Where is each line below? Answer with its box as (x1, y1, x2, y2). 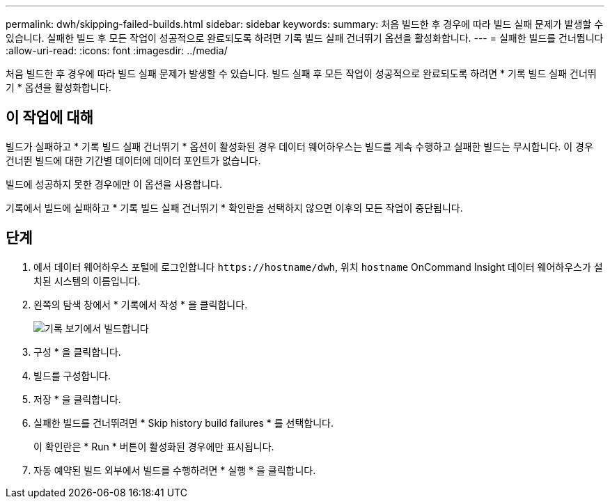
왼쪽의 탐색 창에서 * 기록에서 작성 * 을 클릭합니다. (33, 298, 248, 310)
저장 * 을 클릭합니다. (33, 393, 121, 405)
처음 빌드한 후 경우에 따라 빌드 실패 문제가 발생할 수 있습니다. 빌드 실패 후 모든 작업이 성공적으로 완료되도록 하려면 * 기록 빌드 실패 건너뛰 (6, 68, 597, 79)
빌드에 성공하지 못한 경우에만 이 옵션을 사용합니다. (6, 178, 223, 190)
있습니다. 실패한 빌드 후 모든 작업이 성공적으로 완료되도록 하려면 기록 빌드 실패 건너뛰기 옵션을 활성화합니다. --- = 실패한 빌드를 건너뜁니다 (6, 32, 604, 44)
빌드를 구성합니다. (33, 369, 111, 381)
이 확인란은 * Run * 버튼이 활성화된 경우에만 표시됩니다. (33, 440, 274, 452)
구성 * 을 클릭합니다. (33, 345, 121, 358)
